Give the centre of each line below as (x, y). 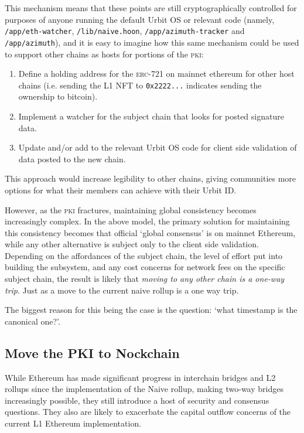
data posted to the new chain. (72, 158)
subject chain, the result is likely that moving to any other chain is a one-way (145, 279)
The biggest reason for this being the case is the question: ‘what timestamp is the (151, 310)
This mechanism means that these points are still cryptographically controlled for (151, 8)
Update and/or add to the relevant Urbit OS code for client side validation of (158, 147)
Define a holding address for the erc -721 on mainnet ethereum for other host (156, 74)
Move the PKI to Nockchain (92, 352)
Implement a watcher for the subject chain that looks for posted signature (151, 116)
